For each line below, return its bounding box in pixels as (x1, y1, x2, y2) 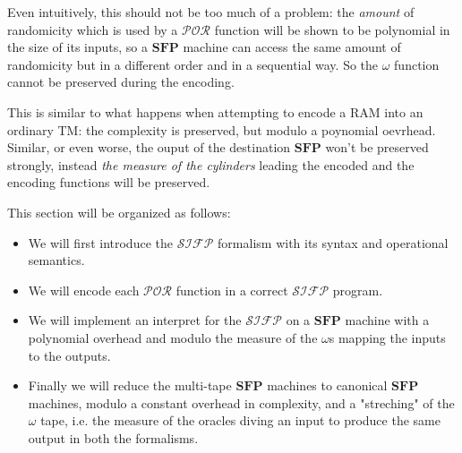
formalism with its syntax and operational (218, 233, 449, 252)
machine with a (345, 311, 430, 329)
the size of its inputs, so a (7, 38, 149, 56)
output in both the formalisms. (28, 428, 199, 447)
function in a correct (175, 280, 288, 299)
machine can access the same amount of (183, 38, 401, 56)
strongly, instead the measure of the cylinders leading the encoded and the (7, 155, 415, 174)
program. (332, 280, 383, 299)
